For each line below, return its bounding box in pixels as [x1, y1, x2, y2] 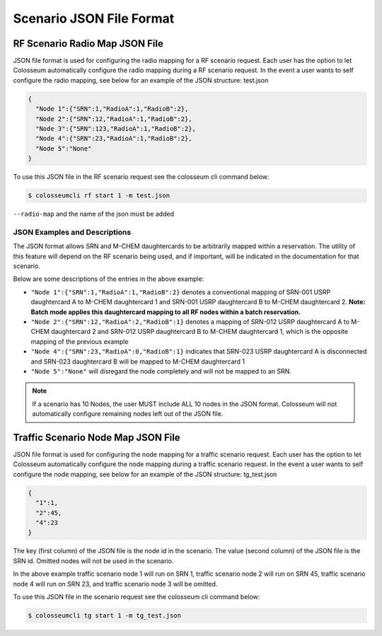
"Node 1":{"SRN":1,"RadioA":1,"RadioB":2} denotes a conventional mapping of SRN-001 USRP [30, 287, 331, 296]
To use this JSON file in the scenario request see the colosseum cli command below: [13, 592, 260, 601]
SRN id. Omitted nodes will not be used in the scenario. [13, 556, 174, 565]
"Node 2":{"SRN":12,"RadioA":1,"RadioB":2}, [35, 115, 192, 123]
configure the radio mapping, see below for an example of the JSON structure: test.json [13, 76, 269, 84]
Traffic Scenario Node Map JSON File [13, 432, 180, 444]
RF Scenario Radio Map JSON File [13, 37, 164, 50]
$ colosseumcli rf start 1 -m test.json [28, 192, 170, 200]
